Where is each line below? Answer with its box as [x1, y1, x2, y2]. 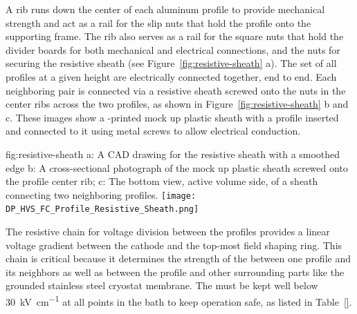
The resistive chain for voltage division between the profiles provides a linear [6, 224, 330, 239]
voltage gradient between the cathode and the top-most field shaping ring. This [6, 237, 342, 252]
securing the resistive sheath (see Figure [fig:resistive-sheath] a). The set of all [6, 56, 337, 70]
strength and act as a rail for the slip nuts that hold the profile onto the [6, 15, 311, 30]
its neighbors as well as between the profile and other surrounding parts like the [6, 264, 345, 279]
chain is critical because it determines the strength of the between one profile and [6, 251, 351, 266]
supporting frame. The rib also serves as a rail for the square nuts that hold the [6, 29, 344, 43]
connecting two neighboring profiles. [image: [6, 187, 196, 202]
